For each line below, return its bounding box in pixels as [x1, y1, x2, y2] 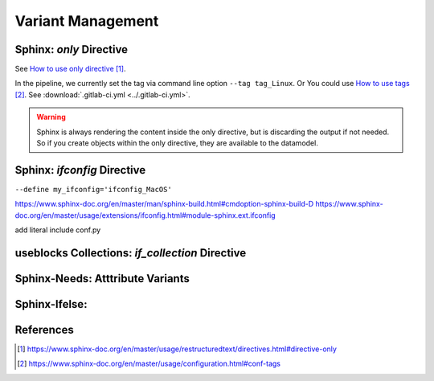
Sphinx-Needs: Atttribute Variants [14, 272, 190, 285]
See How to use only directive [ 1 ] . [14, 64, 126, 74]
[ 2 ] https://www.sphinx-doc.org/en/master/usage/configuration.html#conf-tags [17, 358, 281, 369]
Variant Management [14, 12, 159, 30]
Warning [36, 113, 66, 122]
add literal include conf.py [14, 225, 101, 235]
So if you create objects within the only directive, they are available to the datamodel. [36, 138, 319, 148]
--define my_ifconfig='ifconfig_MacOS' [14, 185, 172, 194]
